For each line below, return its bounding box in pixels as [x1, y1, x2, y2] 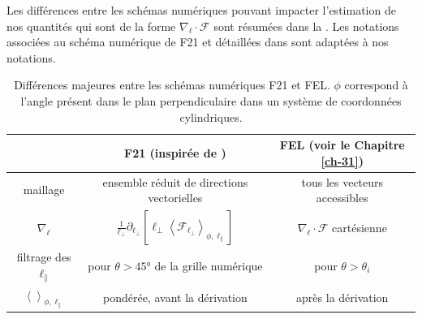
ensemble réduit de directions [102, 173, 248, 190]
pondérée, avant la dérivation [102, 289, 248, 305]
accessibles [316, 189, 368, 206]
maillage [23, 181, 65, 198]
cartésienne [332, 218, 387, 235]
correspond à [344, 76, 408, 93]
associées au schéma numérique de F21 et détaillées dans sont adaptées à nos [6, 33, 389, 50]
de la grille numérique [154, 257, 263, 274]
